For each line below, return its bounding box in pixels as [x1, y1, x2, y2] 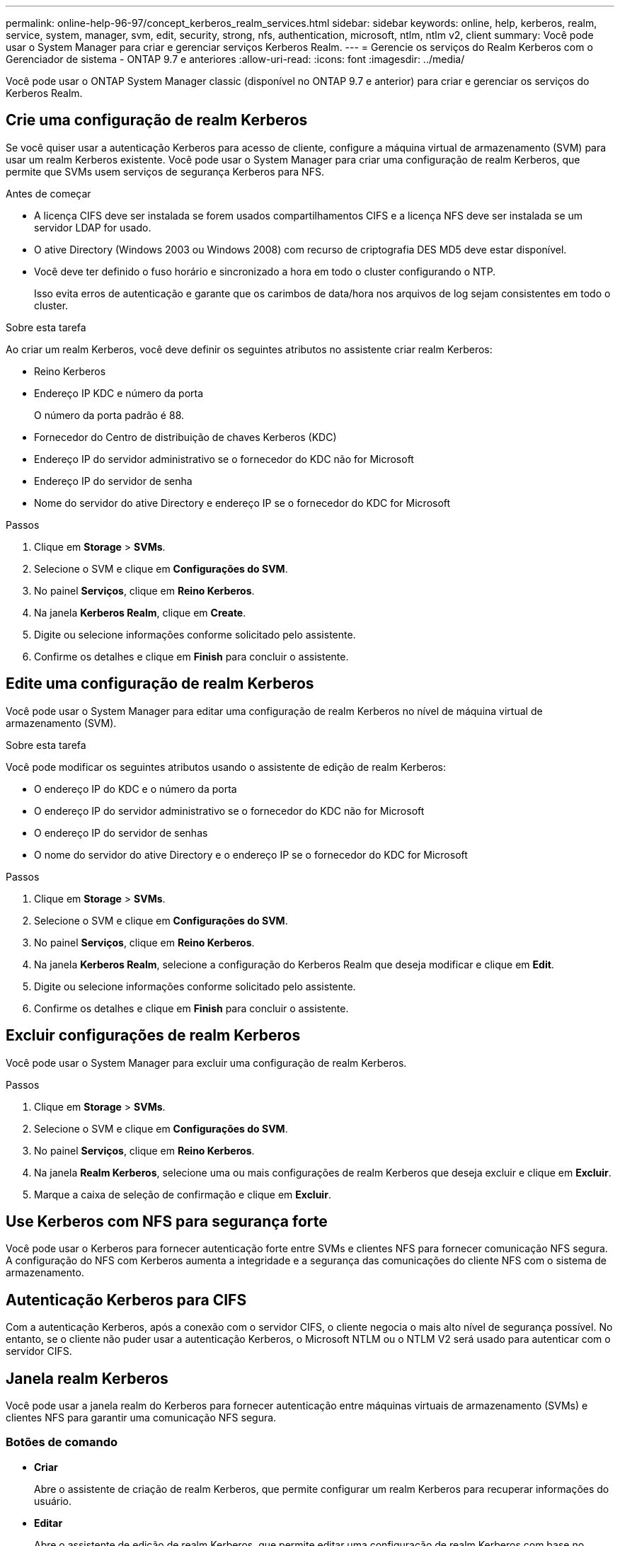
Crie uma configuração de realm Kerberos [6, 111, 308, 130]
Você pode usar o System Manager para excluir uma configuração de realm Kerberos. [6, 1056, 407, 1069]
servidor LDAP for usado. [34, 221, 151, 234]
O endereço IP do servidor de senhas [34, 826, 208, 839]
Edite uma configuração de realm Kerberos [6, 675, 314, 693]
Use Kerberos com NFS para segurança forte [6, 1212, 328, 1230]
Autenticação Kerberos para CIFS [6, 1290, 247, 1309]
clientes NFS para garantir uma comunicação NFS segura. [6, 1412, 277, 1424]
